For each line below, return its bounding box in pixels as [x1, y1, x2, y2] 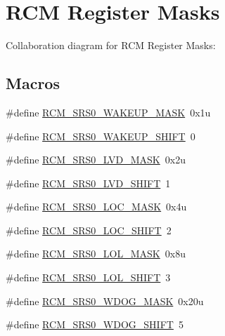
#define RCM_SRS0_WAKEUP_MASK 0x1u [6, 105, 211, 119]
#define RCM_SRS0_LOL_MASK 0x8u [6, 246, 186, 261]
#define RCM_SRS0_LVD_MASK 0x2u [6, 152, 186, 167]
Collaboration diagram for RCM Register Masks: [6, 38, 216, 53]
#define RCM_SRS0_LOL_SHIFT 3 [6, 270, 171, 285]
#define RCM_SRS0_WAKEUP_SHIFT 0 [6, 128, 195, 143]
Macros [6, 72, 60, 94]
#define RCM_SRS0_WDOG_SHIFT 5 [6, 317, 184, 332]
